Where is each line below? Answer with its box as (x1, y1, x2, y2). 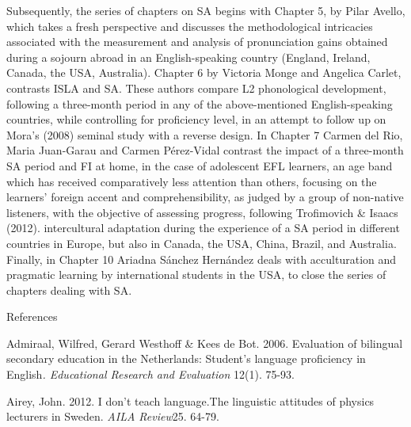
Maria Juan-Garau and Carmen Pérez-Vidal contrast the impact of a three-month (6, 142, 404, 158)
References (6, 308, 58, 325)
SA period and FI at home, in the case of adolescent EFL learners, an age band (6, 157, 393, 173)
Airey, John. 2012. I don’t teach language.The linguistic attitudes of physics (6, 392, 375, 409)
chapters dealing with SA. (6, 281, 132, 298)
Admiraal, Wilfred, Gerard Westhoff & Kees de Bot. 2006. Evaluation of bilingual (6, 334, 403, 351)
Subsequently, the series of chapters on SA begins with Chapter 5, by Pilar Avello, (6, 2, 405, 18)
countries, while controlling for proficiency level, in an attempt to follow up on (6, 111, 386, 128)
